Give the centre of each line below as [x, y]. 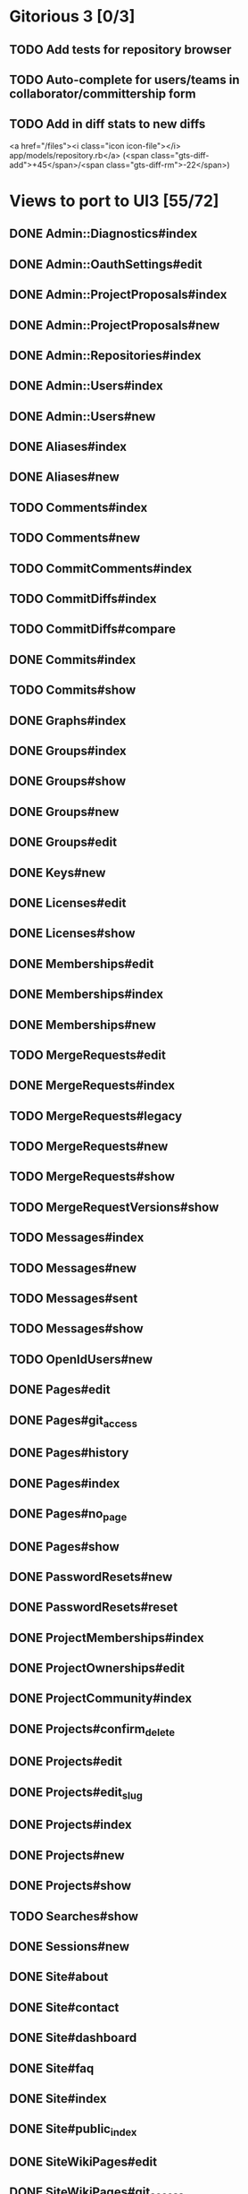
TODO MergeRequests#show [92, 1177]
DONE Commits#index [73, 659]
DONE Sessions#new [70, 1947]
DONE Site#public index [73, 2130]
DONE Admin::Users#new [83, 417]
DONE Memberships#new [83, 1025]
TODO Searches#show [74, 1916]
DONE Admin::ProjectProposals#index [118, 295]
